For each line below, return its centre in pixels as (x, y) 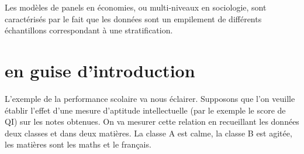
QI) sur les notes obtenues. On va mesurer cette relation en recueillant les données (152, 122)
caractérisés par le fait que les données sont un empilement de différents (133, 18)
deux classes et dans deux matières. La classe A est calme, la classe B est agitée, (148, 133)
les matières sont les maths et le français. (78, 144)
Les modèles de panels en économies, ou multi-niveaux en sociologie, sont (136, 7)
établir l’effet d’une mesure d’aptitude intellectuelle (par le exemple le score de (145, 110)
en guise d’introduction (100, 70)
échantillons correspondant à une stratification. (89, 30)
